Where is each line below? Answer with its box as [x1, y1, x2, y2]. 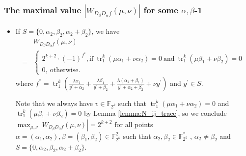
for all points [114, 119, 153, 129]
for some [143, 4, 178, 16]
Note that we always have [15, 98, 93, 108]
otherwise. [50, 66, 81, 74]
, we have [91, 26, 120, 36]
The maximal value [4, 4, 82, 16]
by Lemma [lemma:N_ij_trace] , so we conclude [83, 107, 227, 118]
